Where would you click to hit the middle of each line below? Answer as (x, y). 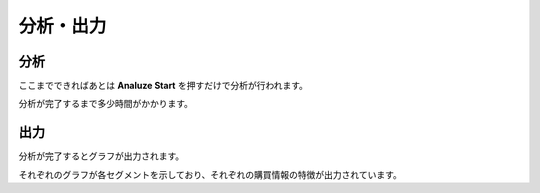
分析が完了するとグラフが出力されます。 (101, 156)
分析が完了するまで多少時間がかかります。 (106, 104)
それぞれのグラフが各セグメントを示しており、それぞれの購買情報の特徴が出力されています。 (210, 174)
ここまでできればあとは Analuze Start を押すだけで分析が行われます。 (163, 86)
